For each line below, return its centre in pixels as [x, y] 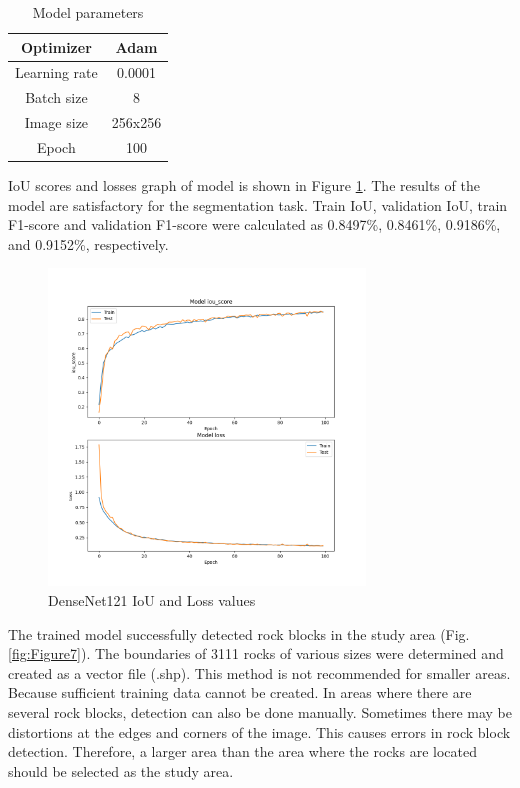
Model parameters [88, 12]
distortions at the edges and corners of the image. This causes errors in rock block [259, 731]
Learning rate [56, 72]
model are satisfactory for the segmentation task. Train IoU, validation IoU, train [258, 204]
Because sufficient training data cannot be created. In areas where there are [240, 692]
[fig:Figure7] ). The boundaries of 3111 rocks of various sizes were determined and [256, 653]
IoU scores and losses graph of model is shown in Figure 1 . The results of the [244, 185]
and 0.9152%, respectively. [88, 243]
